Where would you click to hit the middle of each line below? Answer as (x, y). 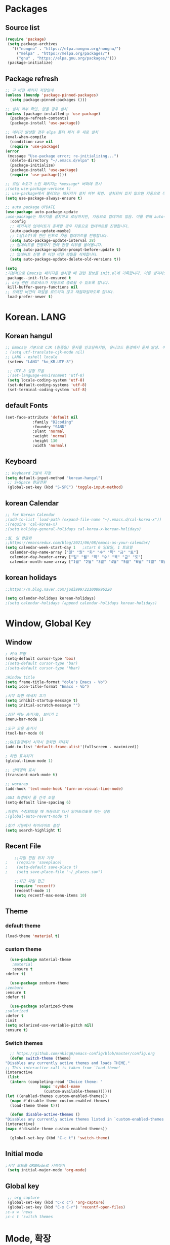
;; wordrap (17, 784)
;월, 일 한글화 (18, 538)
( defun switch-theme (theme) (40, 1058)
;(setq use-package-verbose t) (38, 188)
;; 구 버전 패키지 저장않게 (30, 90)
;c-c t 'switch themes (29, 1217)
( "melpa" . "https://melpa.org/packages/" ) (63, 53)
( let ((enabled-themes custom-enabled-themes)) (56, 1096)
